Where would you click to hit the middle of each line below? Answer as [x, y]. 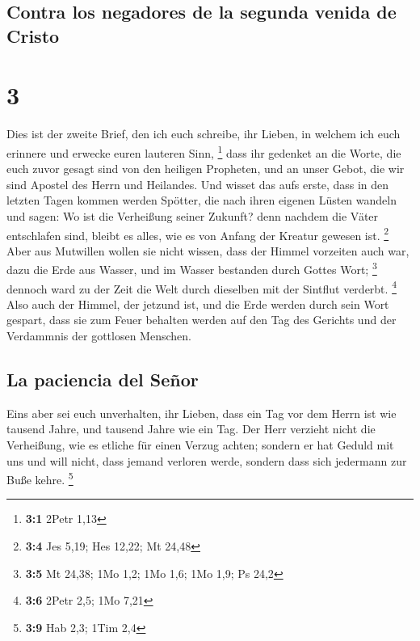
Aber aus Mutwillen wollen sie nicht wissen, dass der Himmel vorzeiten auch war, [208, 250]
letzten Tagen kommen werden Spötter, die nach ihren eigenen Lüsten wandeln [202, 200]
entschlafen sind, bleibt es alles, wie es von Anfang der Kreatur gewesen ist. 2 [198, 234]
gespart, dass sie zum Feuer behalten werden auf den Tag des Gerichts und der [202, 320]
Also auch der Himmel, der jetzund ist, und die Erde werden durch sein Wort [198, 304]
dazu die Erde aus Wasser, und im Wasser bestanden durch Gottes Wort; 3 [192, 268]
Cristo [33, 35]
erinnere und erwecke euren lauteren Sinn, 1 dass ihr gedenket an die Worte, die [204, 151]
